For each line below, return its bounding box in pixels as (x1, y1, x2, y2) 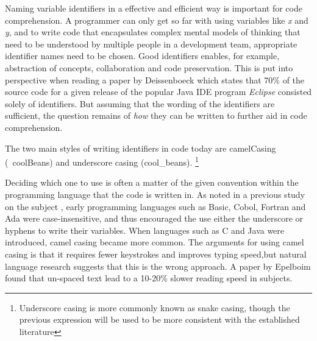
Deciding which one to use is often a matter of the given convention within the (5, 176, 299, 189)
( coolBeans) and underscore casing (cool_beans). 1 (5, 154, 199, 168)
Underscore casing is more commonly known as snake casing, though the (19, 301, 290, 314)
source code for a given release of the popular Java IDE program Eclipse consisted (5, 85, 312, 98)
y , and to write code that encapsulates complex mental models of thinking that (5, 26, 301, 38)
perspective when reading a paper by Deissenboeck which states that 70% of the (5, 73, 305, 86)
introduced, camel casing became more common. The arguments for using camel (5, 236, 304, 248)
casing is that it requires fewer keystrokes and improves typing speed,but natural (5, 247, 307, 260)
